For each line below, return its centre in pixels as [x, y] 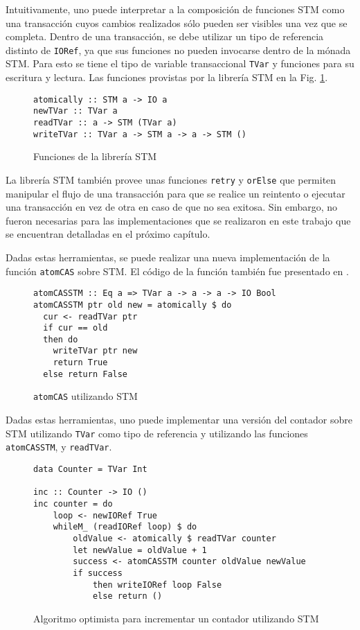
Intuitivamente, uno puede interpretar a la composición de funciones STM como [175, 9]
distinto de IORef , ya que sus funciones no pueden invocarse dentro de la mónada [178, 50]
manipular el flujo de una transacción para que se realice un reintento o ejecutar [175, 193]
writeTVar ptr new [95, 351]
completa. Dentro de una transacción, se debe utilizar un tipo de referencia [165, 36]
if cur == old [75, 328]
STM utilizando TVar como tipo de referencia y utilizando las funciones [157, 433]
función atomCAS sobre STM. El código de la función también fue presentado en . [177, 271]
